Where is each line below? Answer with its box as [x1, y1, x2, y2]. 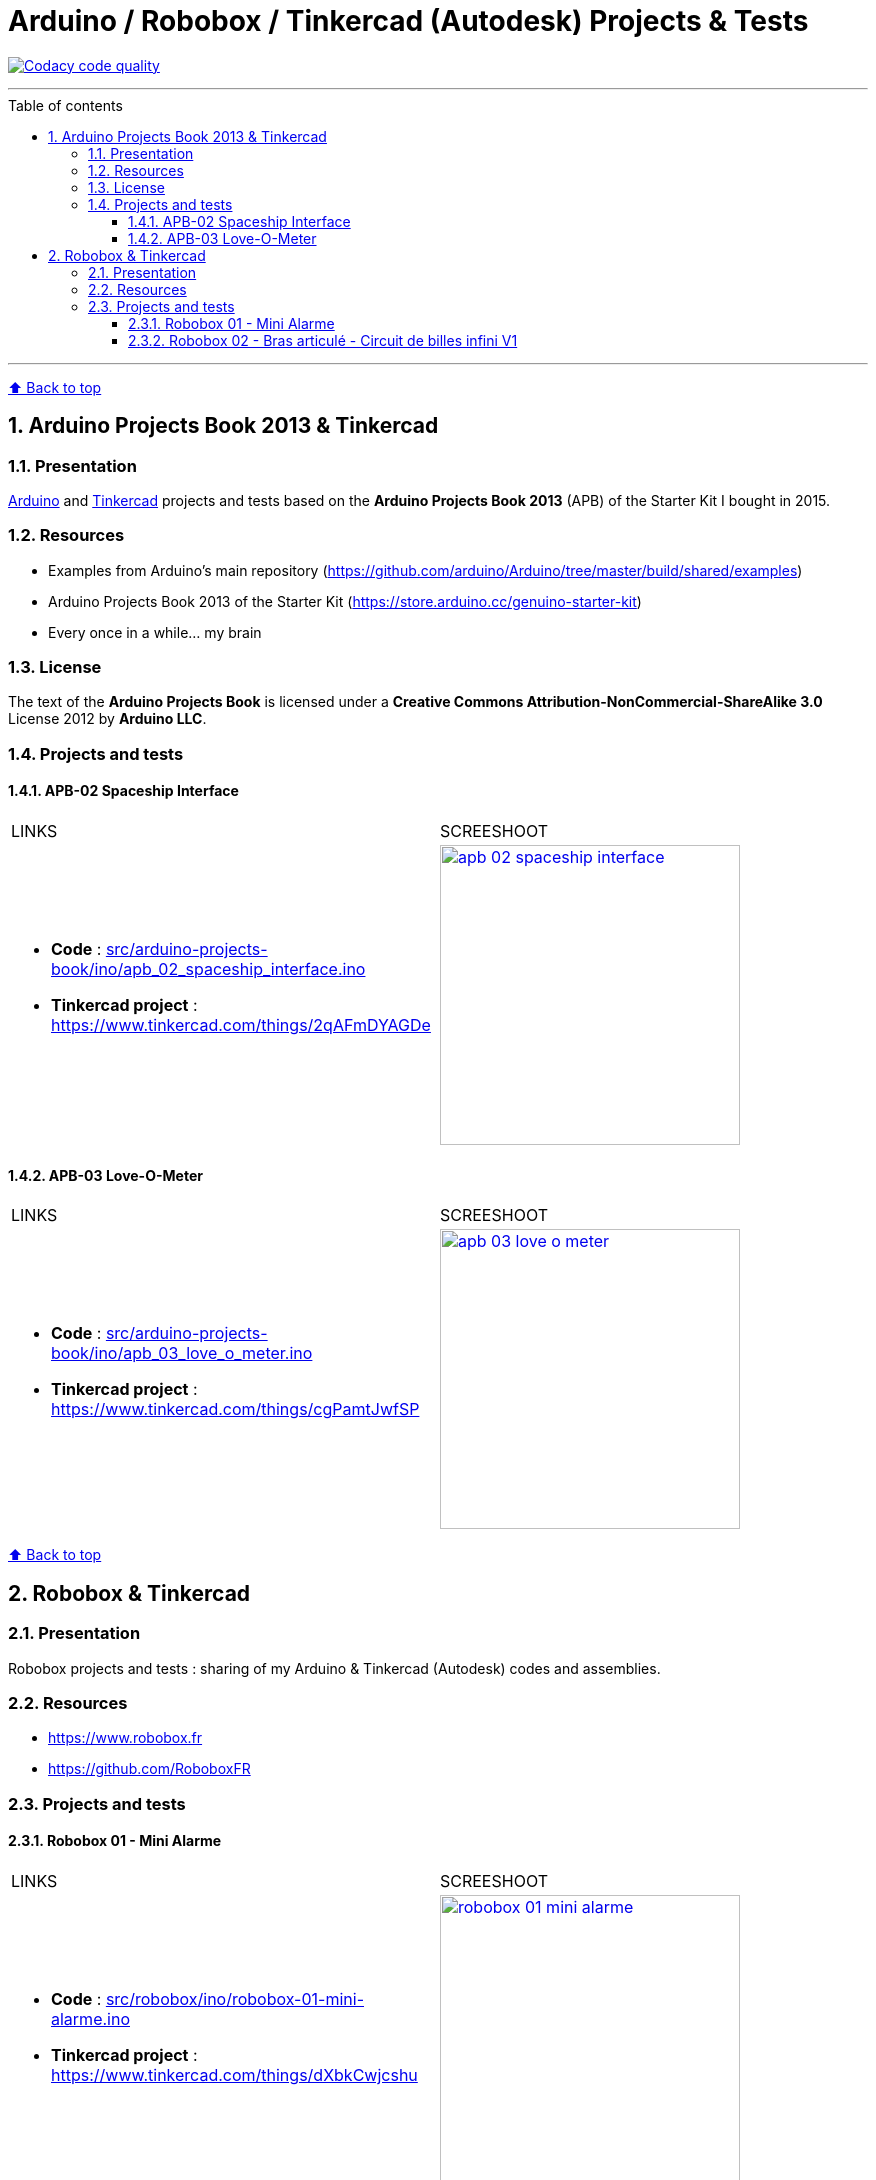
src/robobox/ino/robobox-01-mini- [105, 1988, 364, 2009]
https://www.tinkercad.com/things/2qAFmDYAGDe [51, 1015, 431, 1036]
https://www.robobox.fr [48, 1729, 203, 1747]
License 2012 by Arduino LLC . [8, 710, 207, 728]
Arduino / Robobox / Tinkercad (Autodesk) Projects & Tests [8, 4, 809, 38]
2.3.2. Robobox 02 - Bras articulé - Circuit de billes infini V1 [128, 331, 518, 349]
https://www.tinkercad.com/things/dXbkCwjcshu [51, 2064, 418, 2085]
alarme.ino [51, 2008, 130, 2029]
